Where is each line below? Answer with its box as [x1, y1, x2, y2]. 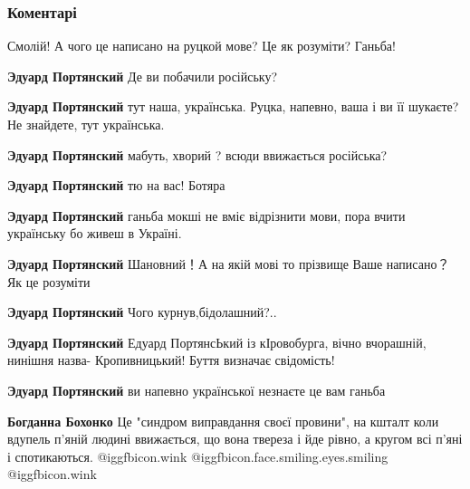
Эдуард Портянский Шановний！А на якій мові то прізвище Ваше [7, 254, 383, 273]
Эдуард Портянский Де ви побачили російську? [7, 66, 278, 85]
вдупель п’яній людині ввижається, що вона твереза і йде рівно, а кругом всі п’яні [7, 429, 463, 448]
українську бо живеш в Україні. [7, 224, 182, 243]
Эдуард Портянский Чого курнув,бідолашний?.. [7, 302, 277, 321]
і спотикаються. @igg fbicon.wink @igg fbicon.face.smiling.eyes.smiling [7, 446, 388, 465]
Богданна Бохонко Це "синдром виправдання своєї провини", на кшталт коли [7, 411, 439, 430]
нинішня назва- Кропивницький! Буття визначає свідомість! [7, 350, 335, 369]
